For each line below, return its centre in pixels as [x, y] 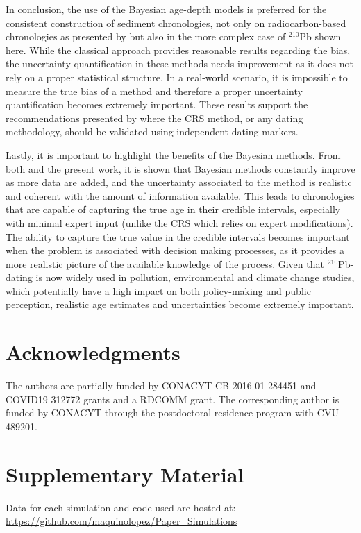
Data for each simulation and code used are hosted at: [121, 507]
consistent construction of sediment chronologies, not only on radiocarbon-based [176, 23]
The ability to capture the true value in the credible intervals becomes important [178, 236]
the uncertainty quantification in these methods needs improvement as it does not [179, 64]
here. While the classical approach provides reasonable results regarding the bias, [178, 50]
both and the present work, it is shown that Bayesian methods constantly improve [180, 168]
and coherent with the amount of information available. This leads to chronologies [180, 195]
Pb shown [320, 36]
